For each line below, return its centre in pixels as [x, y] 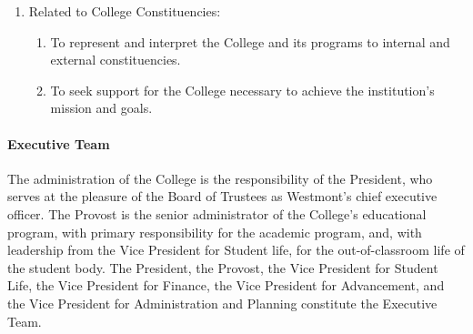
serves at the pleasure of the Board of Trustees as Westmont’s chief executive [222, 196]
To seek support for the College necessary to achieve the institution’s [242, 90]
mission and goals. [101, 108]
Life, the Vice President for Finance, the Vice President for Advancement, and [226, 285]
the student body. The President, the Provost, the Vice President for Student [223, 267]
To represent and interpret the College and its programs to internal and [250, 41]
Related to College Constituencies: [125, 11]
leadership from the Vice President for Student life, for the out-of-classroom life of [236, 250]
